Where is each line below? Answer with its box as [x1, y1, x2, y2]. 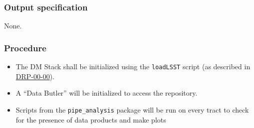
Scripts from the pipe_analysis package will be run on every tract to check [15, 104, 249, 115]
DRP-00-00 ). [15, 71, 54, 81]
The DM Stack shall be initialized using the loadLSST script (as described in [15, 61, 251, 72]
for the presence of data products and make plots [15, 114, 166, 125]
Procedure [4, 41, 46, 54]
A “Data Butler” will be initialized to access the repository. [15, 88, 198, 98]
